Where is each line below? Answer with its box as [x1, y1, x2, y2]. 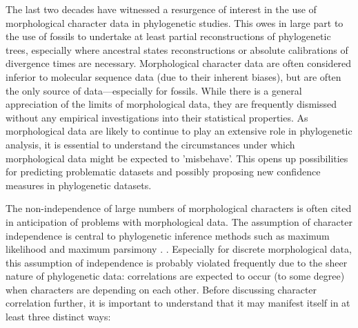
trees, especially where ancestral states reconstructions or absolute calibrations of [6, 42, 348, 57]
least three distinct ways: [6, 309, 111, 324]
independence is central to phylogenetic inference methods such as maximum [6, 228, 330, 242]
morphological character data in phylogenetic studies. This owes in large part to [6, 15, 344, 30]
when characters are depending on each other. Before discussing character [6, 282, 317, 296]
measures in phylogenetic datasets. [6, 177, 152, 192]
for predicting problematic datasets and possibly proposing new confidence [6, 164, 321, 179]
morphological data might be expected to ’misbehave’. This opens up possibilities [6, 151, 348, 165]
